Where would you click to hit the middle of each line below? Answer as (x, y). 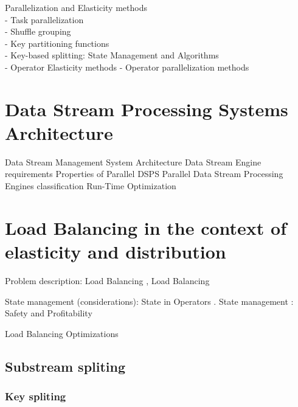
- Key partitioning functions (57, 43)
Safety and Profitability (49, 313)
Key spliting (36, 396)
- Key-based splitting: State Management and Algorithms (112, 55)
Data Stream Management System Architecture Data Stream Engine (133, 162)
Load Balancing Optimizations (62, 333)
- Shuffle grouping (38, 31)
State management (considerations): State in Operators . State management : (149, 301)
